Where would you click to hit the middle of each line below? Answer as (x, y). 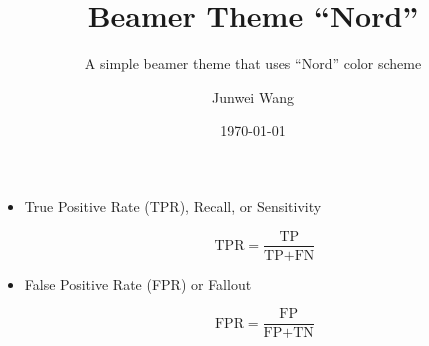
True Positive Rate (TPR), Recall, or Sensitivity (173, 205)
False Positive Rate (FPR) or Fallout (138, 283)
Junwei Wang (253, 96)
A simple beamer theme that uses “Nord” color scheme (253, 63)
